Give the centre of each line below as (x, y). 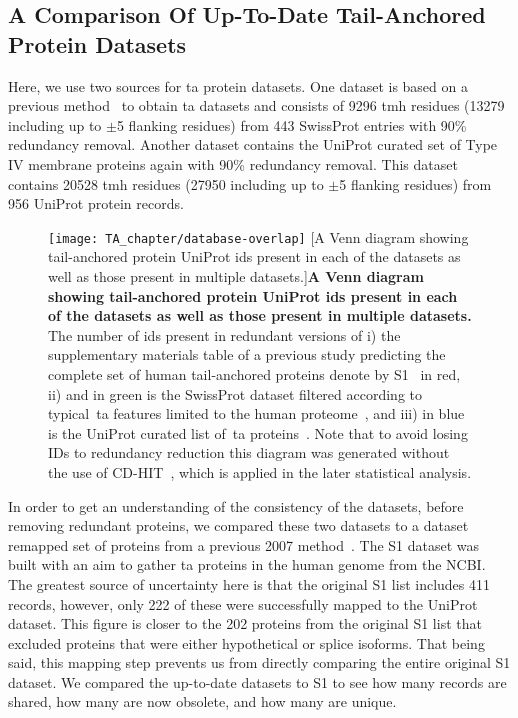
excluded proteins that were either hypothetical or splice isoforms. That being (246, 642)
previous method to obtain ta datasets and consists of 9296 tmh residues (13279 (256, 105)
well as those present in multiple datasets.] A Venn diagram (236, 276)
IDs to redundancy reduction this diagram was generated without (249, 452)
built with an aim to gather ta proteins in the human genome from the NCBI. (247, 564)
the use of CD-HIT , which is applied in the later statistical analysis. (260, 471)
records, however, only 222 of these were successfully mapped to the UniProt (243, 603)
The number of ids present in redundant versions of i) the (224, 334)
